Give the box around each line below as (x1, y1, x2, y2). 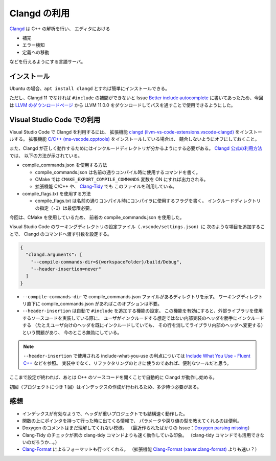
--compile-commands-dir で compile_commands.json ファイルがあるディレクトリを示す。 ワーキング (22, 293, 241, 299)
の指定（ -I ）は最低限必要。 (35, 205, 95, 211)
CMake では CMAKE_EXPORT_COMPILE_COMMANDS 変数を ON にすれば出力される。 (35, 177, 209, 183)
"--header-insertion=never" (31, 266, 102, 272)
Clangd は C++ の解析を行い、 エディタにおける (9, 26, 110, 32)
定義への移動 (22, 49, 50, 55)
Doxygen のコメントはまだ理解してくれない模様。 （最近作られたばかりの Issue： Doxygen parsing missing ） (22, 425, 252, 431)
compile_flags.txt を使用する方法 (22, 190, 91, 196)
